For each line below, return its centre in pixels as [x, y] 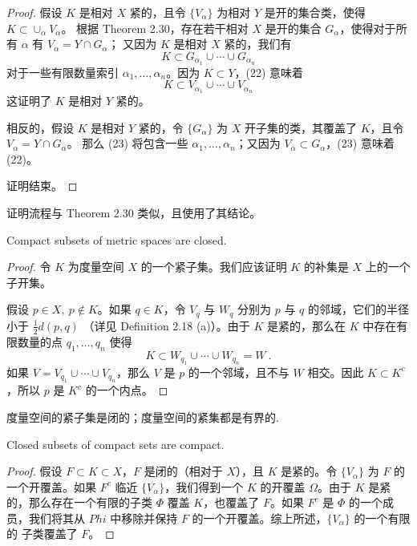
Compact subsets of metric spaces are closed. [117, 239]
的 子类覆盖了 [42, 534]
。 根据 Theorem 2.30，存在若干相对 [155, 28]
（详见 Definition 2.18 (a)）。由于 [166, 325]
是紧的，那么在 [307, 325]
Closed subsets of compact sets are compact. [115, 444]
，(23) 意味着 [360, 143]
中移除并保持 [144, 518]
